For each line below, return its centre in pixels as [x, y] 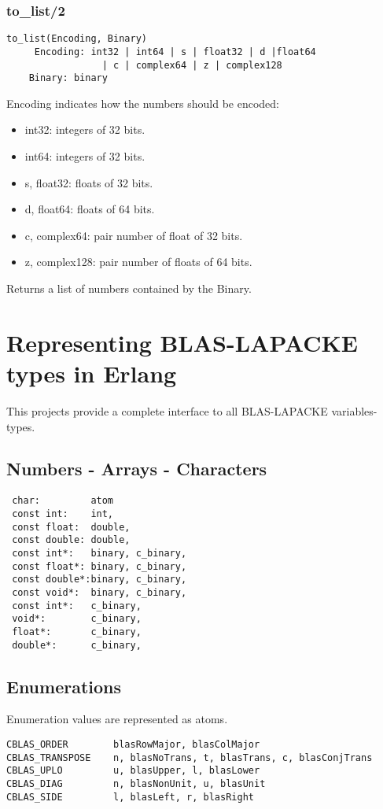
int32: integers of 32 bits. [85, 129]
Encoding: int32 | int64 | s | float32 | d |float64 [175, 52]
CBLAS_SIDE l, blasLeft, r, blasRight [130, 797]
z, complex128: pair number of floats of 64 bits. [138, 262]
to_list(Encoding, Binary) [77, 39]
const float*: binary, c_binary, [99, 566]
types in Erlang [92, 373]
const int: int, [63, 513]
